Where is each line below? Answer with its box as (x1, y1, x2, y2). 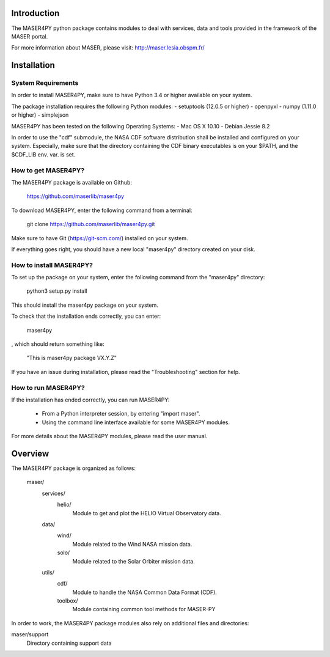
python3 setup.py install (26, 287, 87, 295)
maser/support (11, 631, 49, 638)
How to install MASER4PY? (11, 260, 94, 269)
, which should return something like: (11, 340, 105, 348)
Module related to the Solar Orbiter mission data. (72, 557, 195, 565)
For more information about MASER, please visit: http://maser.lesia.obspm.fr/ (11, 44, 205, 51)
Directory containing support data (26, 639, 112, 647)
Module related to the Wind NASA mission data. (72, 540, 193, 548)
